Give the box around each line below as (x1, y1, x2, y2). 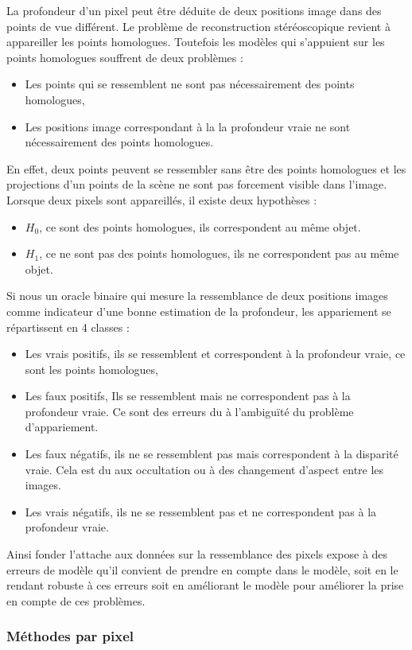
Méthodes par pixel (6, 626, 134, 646)
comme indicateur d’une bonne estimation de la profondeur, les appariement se (6, 302, 391, 319)
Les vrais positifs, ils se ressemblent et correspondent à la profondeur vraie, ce (25, 345, 406, 362)
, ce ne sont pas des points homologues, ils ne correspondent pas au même (39, 245, 399, 262)
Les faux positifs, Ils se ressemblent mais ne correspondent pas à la (25, 387, 351, 404)
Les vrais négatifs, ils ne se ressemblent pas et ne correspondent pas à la (25, 503, 377, 520)
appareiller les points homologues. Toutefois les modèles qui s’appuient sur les (6, 33, 385, 50)
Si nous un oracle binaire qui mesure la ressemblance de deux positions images (6, 287, 388, 304)
